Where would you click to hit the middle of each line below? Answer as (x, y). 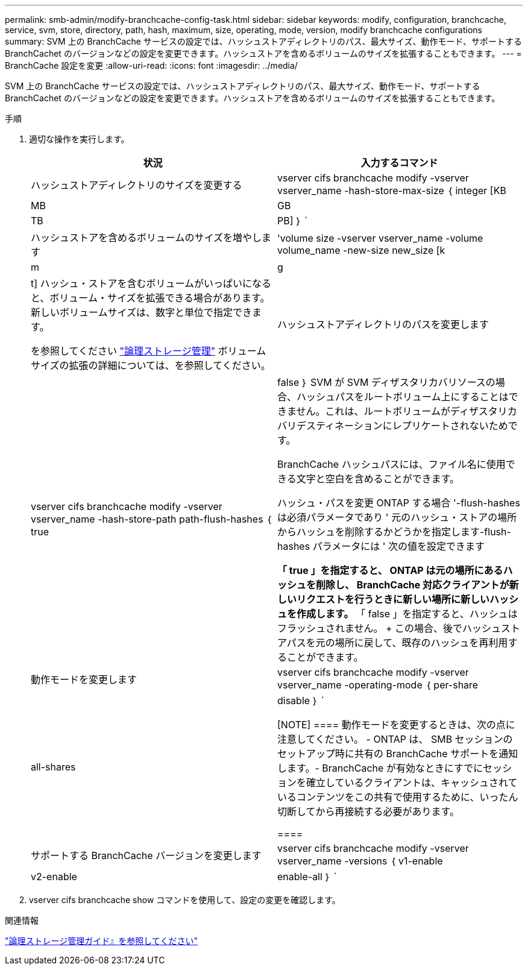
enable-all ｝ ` (307, 877)
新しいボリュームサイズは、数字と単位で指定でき (142, 312)
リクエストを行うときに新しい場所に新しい (393, 599)
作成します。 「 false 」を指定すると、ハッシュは (407, 614)
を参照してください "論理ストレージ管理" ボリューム (149, 351)
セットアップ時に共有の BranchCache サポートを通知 (398, 754)
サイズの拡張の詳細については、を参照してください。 (151, 365)
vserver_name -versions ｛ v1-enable (360, 861)
